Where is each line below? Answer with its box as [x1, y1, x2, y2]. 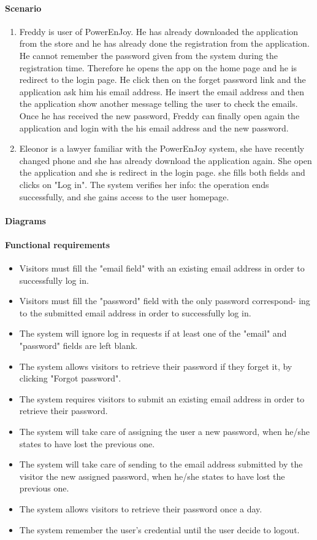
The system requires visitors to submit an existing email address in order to [19, 392, 305, 405]
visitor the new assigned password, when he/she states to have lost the [19, 469, 285, 482]
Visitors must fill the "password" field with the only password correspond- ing [19, 294, 310, 307]
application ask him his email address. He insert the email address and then [19, 85, 304, 98]
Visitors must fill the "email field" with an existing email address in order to [19, 262, 305, 275]
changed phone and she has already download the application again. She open [19, 154, 312, 166]
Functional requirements [5, 238, 110, 251]
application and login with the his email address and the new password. [19, 121, 289, 134]
